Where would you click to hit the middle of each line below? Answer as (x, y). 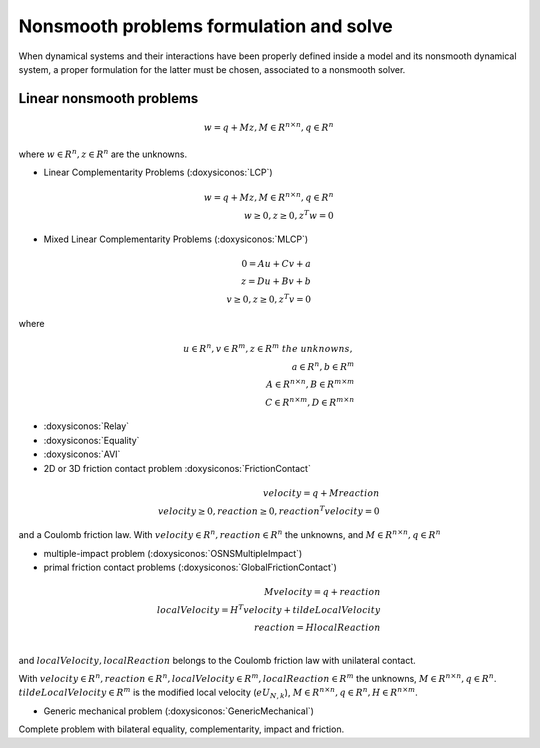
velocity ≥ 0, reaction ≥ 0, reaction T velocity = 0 (268, 510)
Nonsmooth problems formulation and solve (206, 26)
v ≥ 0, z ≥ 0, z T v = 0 (269, 298)
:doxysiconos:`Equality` (91, 440)
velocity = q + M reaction (321, 493)
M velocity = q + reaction (322, 592)
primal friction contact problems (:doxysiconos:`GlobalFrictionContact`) (190, 567)
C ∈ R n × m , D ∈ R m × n (310, 401)
